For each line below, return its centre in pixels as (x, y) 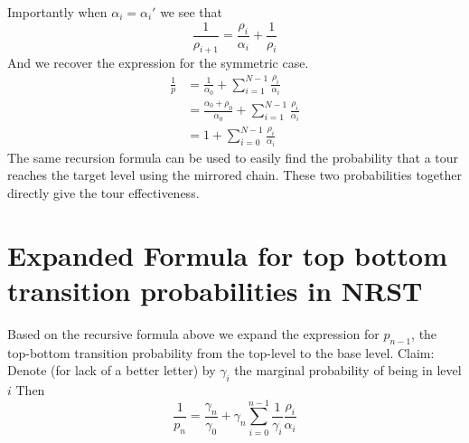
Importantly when (57, 12)
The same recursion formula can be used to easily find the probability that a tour (233, 157)
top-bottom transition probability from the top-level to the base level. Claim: (221, 352)
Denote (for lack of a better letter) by (112, 370)
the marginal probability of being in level (348, 370)
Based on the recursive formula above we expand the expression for (193, 333)
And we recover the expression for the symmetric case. (158, 63)
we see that (192, 12)
